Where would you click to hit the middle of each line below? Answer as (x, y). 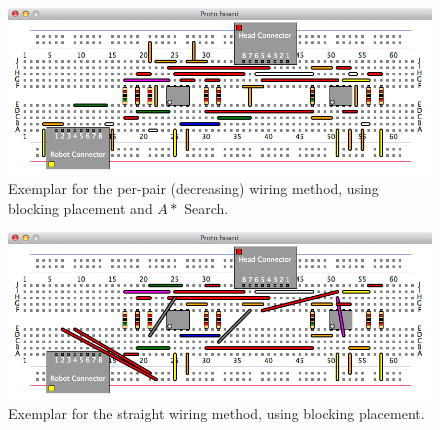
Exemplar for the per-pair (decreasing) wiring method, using (193, 188)
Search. (206, 207)
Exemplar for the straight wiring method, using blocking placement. (216, 412)
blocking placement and (80, 207)
